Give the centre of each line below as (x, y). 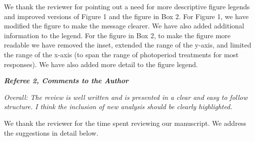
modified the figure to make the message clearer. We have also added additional (124, 26)
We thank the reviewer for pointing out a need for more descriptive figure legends (127, 6)
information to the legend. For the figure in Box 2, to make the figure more (117, 35)
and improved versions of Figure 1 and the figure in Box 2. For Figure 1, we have (126, 16)
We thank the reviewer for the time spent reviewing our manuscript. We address (125, 123)
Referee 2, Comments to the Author (66, 81)
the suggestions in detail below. (51, 132)
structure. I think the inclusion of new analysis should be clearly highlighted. (118, 106)
